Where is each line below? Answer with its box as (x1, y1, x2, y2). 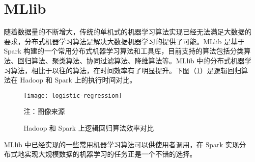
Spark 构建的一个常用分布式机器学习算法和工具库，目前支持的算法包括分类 (4, 46, 244, 56)
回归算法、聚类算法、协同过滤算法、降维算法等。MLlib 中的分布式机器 (17, 55, 245, 65)
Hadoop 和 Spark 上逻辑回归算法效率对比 (24, 122, 154, 133)
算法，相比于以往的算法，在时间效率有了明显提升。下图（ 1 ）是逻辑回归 (10, 65, 241, 75)
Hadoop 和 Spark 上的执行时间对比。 (20, 75, 137, 85)
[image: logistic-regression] (24, 92, 122, 99)
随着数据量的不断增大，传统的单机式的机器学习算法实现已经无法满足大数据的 (4, 27, 252, 37)
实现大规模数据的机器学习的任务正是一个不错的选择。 (24, 149, 197, 159)
